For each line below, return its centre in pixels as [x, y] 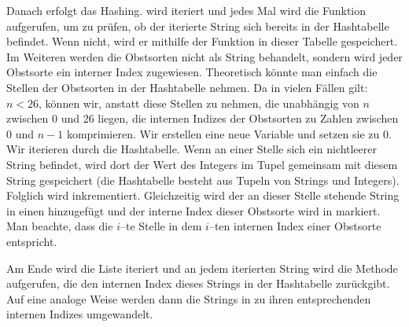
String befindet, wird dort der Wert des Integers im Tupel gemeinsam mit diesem [202, 164]
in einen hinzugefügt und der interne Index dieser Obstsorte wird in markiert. [193, 210]
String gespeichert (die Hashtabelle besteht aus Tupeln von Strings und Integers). [203, 180]
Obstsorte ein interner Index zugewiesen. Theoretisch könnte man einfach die [192, 72]
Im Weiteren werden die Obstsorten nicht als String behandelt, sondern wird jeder [204, 56]
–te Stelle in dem [161, 226]
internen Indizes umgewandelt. [80, 314]
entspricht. [32, 241]
